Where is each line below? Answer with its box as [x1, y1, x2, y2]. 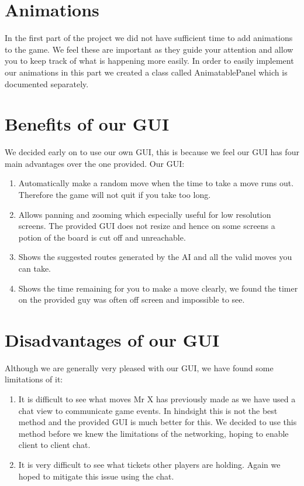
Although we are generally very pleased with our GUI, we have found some [5, 361, 274, 374]
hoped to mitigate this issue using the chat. [18, 470, 174, 482]
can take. [18, 262, 51, 274]
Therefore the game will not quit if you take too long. [18, 189, 211, 200]
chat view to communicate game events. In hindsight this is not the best [18, 404, 278, 416]
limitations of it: [5, 373, 63, 385]
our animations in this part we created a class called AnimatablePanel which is [5, 66, 288, 78]
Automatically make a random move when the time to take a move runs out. [18, 177, 294, 189]
